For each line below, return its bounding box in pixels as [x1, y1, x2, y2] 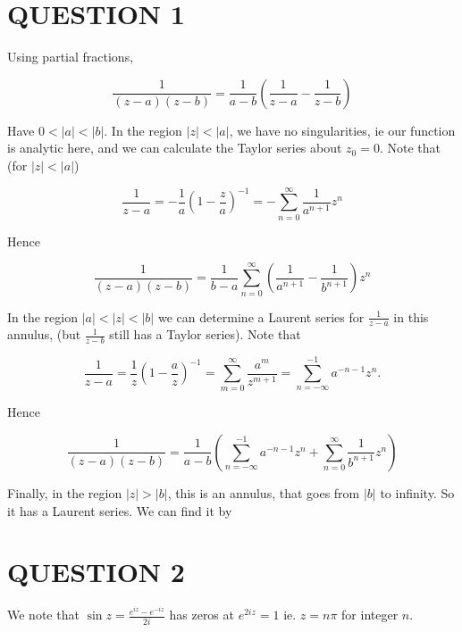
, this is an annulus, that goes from [167, 483, 360, 502]
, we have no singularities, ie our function [229, 121, 456, 139]
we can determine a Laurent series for [157, 307, 365, 326]
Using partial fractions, [7, 47, 134, 66]
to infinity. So [380, 483, 455, 502]
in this [393, 307, 429, 326]
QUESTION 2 [7, 553, 185, 590]
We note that [7, 605, 80, 624]
